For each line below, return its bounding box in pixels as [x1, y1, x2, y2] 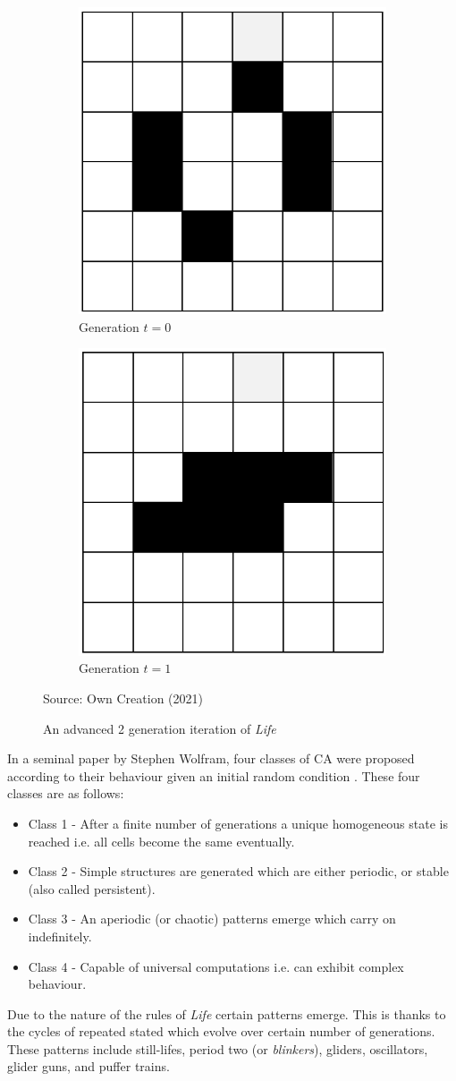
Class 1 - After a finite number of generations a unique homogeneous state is [28, 813, 448, 832]
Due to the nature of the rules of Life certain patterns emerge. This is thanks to [7, 1004, 446, 1023]
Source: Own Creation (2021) [43, 688, 203, 707]
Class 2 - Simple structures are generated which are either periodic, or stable [28, 862, 449, 881]
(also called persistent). [28, 879, 156, 898]
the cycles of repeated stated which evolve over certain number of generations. [7, 1022, 435, 1041]
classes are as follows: [7, 784, 124, 803]
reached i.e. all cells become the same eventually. [28, 831, 295, 850]
